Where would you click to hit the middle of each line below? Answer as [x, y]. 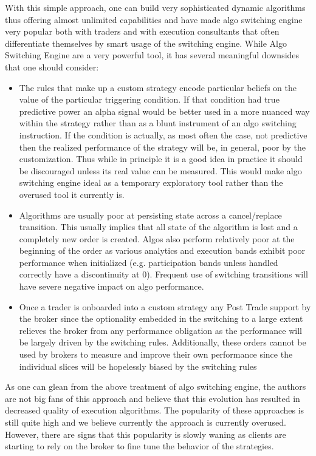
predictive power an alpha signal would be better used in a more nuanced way [164, 111]
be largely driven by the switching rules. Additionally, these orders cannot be [163, 342]
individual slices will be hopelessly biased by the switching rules [138, 366]
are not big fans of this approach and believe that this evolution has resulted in [153, 398]
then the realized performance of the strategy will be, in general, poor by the [163, 147]
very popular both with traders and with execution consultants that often [142, 31]
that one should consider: [52, 66]
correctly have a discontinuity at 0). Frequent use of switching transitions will [163, 274]
